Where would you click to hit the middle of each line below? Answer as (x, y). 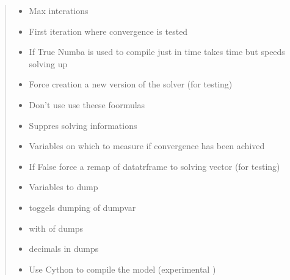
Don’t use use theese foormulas (87, 104)
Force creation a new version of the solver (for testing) (131, 84)
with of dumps (56, 228)
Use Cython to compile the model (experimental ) (122, 269)
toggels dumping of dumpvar (82, 207)
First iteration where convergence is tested (108, 31)
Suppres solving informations (83, 125)
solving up (48, 63)
